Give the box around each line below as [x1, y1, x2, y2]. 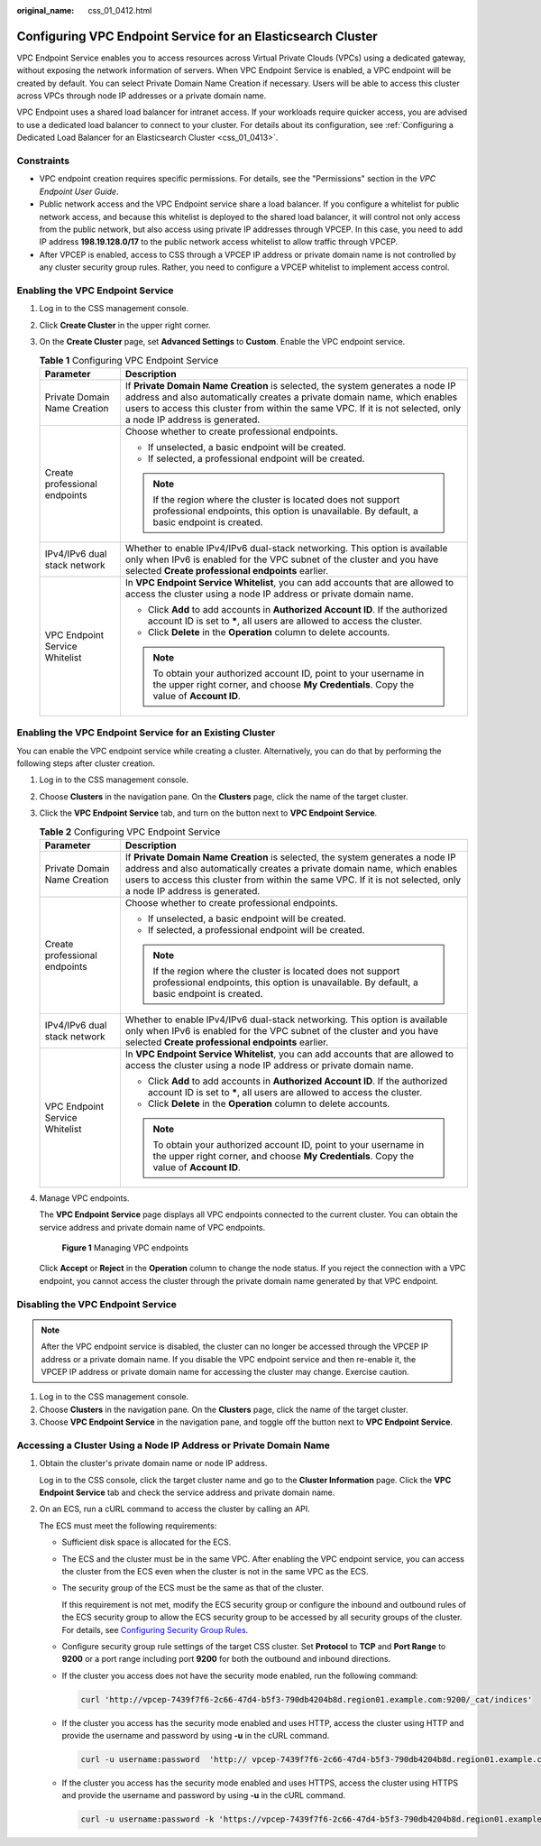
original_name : [16, 5, 75, 15]
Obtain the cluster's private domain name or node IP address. [39, 1458, 268, 1469]
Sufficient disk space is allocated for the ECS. [61, 1537, 232, 1547]
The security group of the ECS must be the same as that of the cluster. [61, 1583, 325, 1593]
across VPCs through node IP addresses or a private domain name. [16, 90, 267, 101]
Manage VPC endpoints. [39, 1192, 130, 1204]
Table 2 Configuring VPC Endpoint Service [39, 826, 221, 838]
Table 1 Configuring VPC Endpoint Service [39, 354, 219, 366]
